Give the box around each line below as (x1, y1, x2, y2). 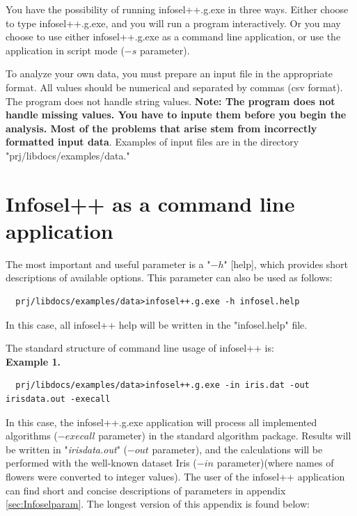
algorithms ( (6, 428, 58, 443)
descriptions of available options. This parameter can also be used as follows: (6, 270, 333, 285)
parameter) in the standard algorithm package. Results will (98, 428, 351, 443)
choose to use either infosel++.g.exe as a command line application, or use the (6, 29, 341, 44)
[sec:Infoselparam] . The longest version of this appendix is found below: (6, 497, 310, 511)
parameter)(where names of (216, 455, 334, 470)
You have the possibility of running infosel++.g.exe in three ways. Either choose (6, 2, 349, 16)
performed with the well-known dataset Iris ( (6, 455, 197, 470)
